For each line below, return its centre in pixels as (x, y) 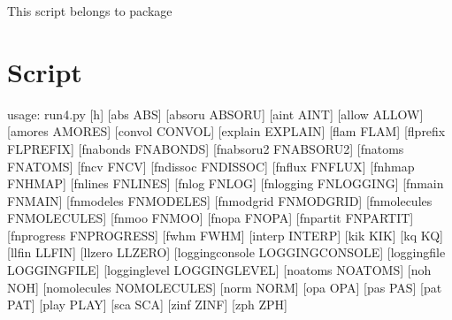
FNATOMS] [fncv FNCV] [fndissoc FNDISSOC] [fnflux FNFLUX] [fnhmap (211, 166)
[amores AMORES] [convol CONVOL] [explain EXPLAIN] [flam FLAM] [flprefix (226, 131)
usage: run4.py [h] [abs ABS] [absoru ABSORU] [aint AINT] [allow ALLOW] (215, 114)
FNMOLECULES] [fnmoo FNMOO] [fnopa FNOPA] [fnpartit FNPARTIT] (211, 218)
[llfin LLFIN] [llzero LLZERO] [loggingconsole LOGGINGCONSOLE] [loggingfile (226, 252)
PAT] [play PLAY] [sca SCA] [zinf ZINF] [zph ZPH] (147, 305)
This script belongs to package (90, 11)
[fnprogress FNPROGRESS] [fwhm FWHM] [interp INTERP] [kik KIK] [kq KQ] (225, 235)
